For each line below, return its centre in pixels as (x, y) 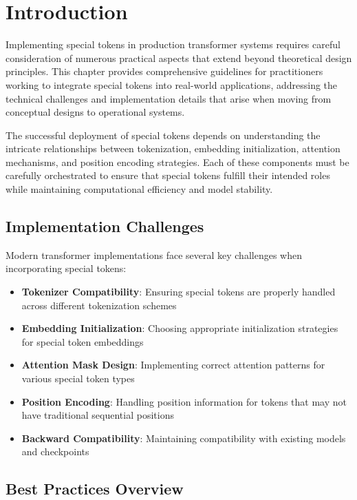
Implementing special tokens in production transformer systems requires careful (173, 44)
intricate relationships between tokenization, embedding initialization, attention (173, 148)
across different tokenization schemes (99, 305)
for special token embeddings (83, 341)
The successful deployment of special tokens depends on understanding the (163, 135)
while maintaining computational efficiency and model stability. (139, 189)
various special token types (78, 378)
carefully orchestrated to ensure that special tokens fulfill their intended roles (168, 175)
